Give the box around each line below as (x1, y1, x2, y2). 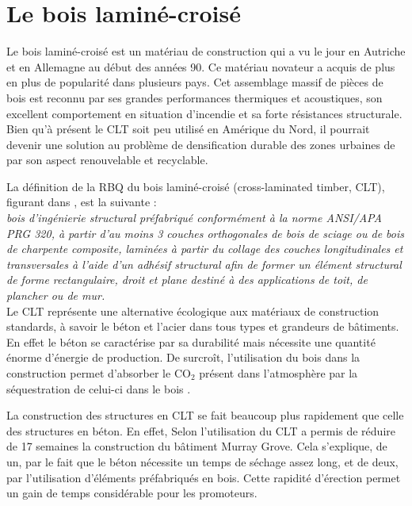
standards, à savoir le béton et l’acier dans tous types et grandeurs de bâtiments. (6, 318, 399, 335)
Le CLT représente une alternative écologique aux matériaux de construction (6, 302, 380, 319)
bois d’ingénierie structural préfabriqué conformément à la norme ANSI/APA (6, 209, 382, 226)
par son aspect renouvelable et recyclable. (6, 151, 208, 168)
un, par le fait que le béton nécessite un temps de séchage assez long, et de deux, (6, 453, 399, 470)
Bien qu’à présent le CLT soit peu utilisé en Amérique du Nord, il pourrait (6, 121, 370, 137)
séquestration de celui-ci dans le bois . (6, 380, 191, 397)
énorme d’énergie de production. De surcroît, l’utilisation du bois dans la (6, 349, 360, 366)
